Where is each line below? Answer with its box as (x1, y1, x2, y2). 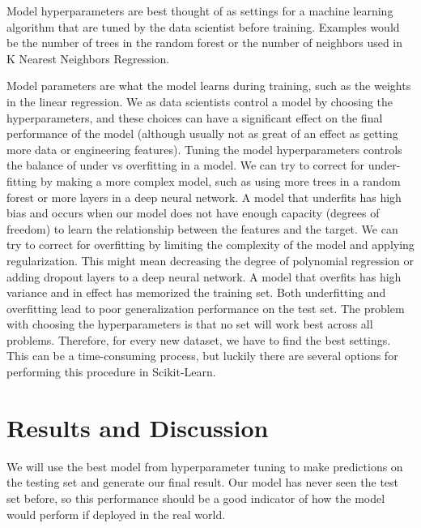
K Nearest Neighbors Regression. (6, 49, 170, 67)
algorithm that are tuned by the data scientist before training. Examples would (6, 18, 400, 35)
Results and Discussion (6, 410, 269, 444)
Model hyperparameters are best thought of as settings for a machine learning (6, 2, 393, 19)
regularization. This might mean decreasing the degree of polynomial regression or (6, 251, 415, 268)
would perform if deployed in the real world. (6, 505, 226, 522)
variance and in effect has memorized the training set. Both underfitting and (6, 284, 386, 301)
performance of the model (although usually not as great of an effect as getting (6, 125, 398, 142)
